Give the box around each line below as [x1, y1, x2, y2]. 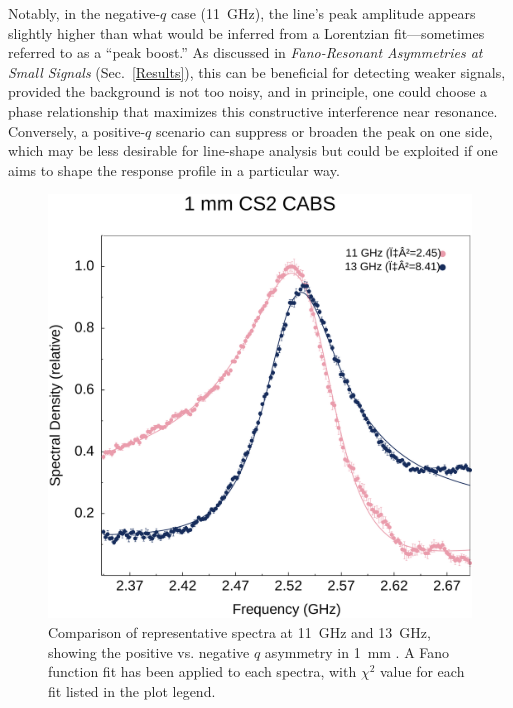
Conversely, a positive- [8, 120, 146, 141]
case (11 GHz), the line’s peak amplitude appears [170, 3, 476, 23]
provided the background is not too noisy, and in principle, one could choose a [8, 81, 488, 102]
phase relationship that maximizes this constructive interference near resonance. [8, 100, 498, 121]
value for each [379, 661, 465, 682]
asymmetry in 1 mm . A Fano [264, 641, 450, 662]
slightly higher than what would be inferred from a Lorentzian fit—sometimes [8, 22, 485, 43]
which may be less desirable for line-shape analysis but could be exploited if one [8, 140, 498, 161]
